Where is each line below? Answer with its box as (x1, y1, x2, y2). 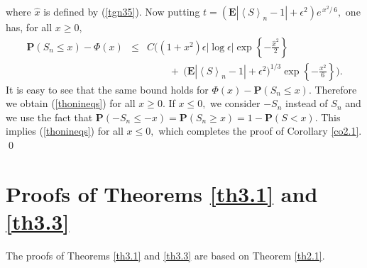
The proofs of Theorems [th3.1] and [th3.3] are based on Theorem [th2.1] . (6, 247, 325, 262)
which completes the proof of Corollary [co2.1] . (158, 123, 362, 138)
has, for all (6, 20, 53, 34)
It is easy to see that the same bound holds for (6, 82, 209, 96)
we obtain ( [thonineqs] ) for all (6, 96, 136, 111)
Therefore (314, 82, 357, 96)
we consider (210, 96, 261, 111)
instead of (285, 96, 328, 111)
